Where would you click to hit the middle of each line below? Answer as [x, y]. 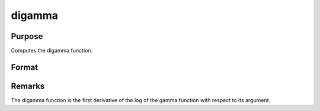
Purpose [27, 36]
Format [25, 67]
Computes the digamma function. [52, 51]
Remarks [28, 86]
